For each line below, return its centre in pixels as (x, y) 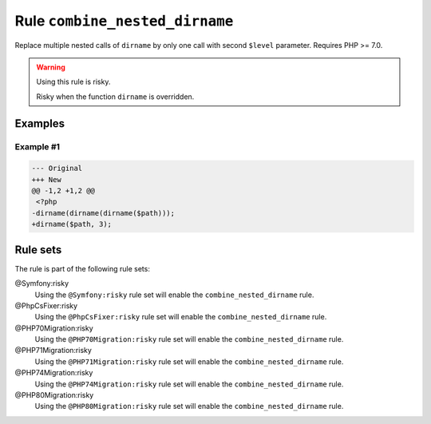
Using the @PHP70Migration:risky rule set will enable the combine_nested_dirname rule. (189, 339)
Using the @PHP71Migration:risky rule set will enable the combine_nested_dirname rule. (189, 361)
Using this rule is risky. (73, 82)
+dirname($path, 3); (71, 224)
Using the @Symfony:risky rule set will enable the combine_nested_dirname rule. (174, 295)
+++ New (46, 179)
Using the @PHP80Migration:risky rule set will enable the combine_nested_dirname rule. (189, 406)
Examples (40, 123)
